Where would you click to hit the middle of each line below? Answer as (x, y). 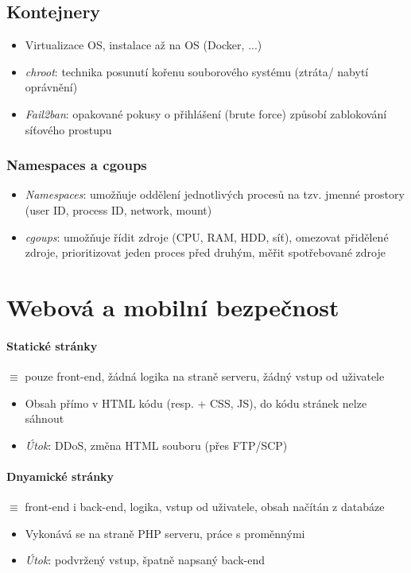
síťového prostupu (68, 129)
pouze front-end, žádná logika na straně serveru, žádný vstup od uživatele (205, 376)
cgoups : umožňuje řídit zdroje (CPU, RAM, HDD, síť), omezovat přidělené (207, 236)
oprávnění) (51, 87)
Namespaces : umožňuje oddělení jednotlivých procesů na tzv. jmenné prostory (215, 194)
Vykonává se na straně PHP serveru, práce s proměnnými (165, 533)
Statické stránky (52, 345)
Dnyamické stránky (60, 476)
